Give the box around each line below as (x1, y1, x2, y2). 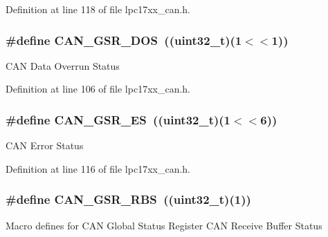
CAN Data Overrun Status (6, 58, 120, 73)
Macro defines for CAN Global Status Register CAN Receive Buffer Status (6, 218, 322, 232)
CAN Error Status (6, 138, 84, 153)
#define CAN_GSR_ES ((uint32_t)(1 (6, 111, 231, 128)
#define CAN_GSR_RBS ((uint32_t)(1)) (6, 191, 251, 208)
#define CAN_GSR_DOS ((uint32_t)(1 (6, 31, 242, 48)
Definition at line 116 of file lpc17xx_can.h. (6, 161, 191, 176)
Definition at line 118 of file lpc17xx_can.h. (6, 2, 191, 16)
